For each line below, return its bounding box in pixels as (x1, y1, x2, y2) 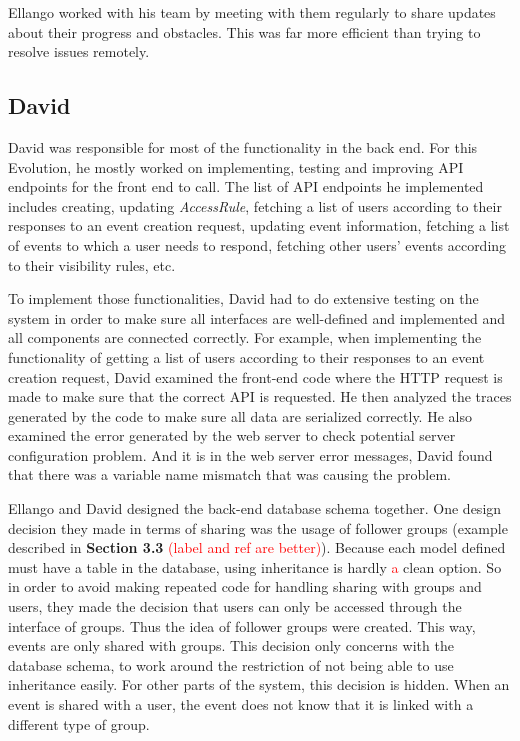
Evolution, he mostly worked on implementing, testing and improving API (8, 156, 464, 177)
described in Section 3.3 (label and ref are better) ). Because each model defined (8, 537, 506, 558)
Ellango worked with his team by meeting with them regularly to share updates (8, 2, 496, 22)
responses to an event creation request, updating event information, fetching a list (8, 215, 510, 236)
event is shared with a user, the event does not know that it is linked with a (8, 694, 474, 715)
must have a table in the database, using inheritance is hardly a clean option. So (8, 556, 502, 577)
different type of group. (8, 713, 150, 734)
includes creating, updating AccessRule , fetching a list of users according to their (8, 195, 502, 216)
